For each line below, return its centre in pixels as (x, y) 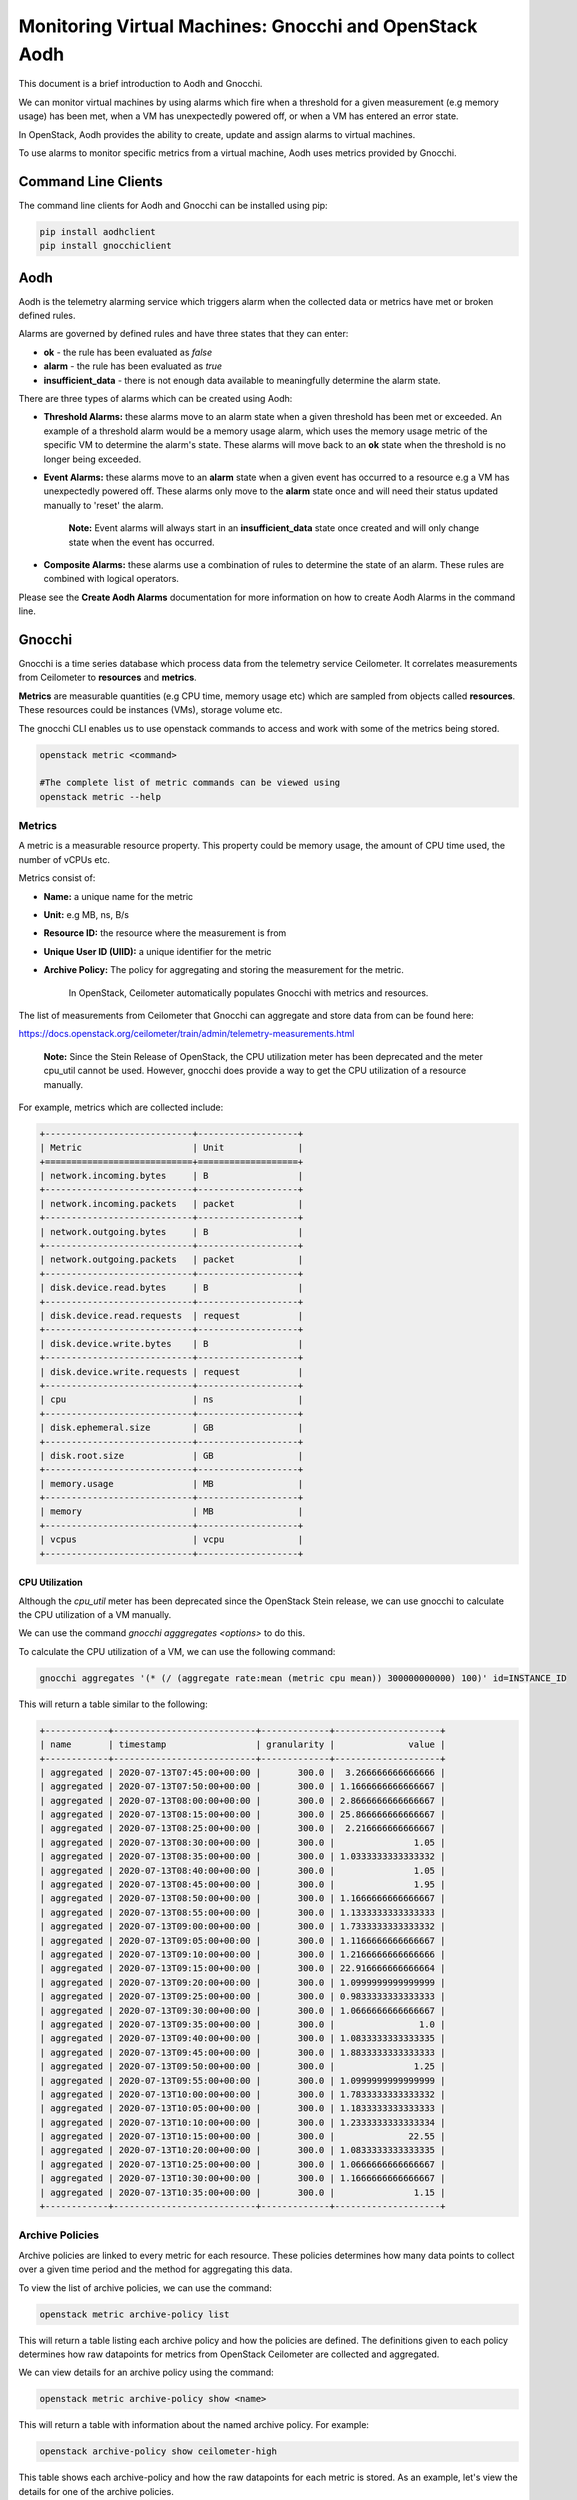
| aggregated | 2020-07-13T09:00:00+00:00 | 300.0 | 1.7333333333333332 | (242, 1926)
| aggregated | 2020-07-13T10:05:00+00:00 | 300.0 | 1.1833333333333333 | (242, 2108)
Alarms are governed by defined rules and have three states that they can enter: (183, 334)
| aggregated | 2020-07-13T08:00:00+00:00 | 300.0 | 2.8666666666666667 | (242, 1800)
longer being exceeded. (92, 459)
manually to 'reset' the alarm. (103, 505)
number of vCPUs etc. (64, 859)
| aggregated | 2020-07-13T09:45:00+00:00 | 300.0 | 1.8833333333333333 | (242, 2052)
